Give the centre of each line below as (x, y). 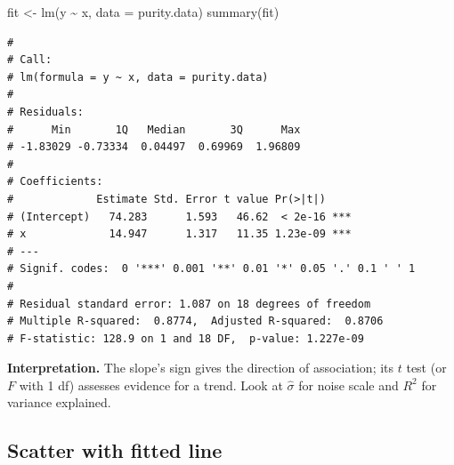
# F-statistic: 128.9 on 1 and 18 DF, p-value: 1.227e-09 (186, 338)
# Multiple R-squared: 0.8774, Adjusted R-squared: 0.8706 (195, 321)
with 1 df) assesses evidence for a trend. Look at (151, 385)
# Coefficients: (55, 182)
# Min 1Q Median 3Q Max (154, 129)
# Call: (30, 60)
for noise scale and (349, 385)
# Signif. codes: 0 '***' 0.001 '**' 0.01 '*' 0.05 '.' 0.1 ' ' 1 (211, 269)
